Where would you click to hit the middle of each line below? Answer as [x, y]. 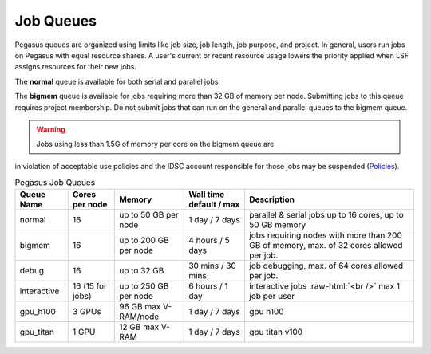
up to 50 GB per [149, 215]
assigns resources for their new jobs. [76, 67]
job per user [272, 297]
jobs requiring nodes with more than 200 [326, 235]
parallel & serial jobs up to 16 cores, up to [326, 215]
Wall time [207, 195]
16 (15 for [90, 286]
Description [272, 199]
